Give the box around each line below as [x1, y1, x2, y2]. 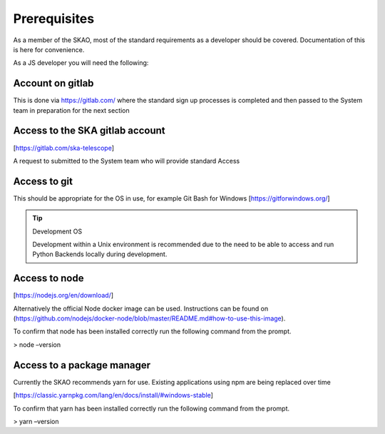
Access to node [13, 272, 84, 285]
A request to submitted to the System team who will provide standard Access [13, 156, 240, 165]
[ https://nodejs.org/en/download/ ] [13, 291, 114, 300]
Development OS [32, 227, 83, 236]
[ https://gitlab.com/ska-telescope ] [13, 143, 114, 152]
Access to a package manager [13, 359, 151, 371]
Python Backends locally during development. [32, 250, 168, 258]
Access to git [13, 175, 73, 187]
